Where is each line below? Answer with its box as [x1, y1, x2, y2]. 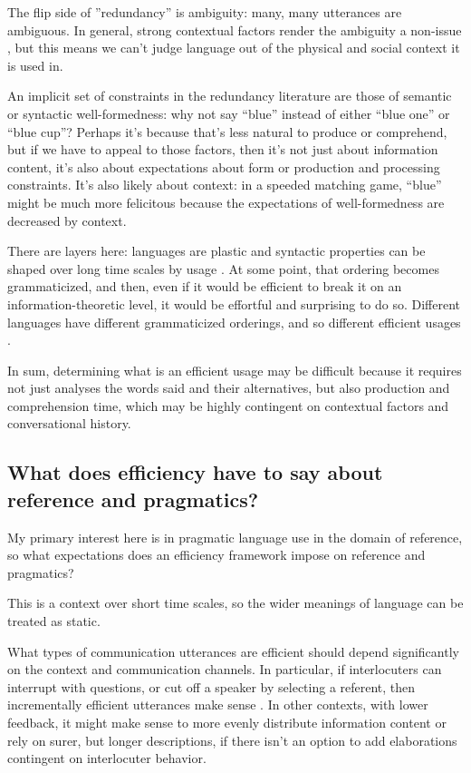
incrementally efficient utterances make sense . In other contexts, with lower [7, 695, 428, 714]
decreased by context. [7, 210, 127, 230]
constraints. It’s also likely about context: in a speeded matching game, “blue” [7, 175, 442, 194]
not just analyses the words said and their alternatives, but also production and [7, 378, 450, 397]
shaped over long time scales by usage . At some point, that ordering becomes [7, 259, 439, 278]
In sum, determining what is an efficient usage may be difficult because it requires [7, 360, 462, 379]
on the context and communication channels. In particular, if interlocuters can [7, 660, 442, 679]
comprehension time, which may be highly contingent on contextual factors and [7, 396, 449, 415]
